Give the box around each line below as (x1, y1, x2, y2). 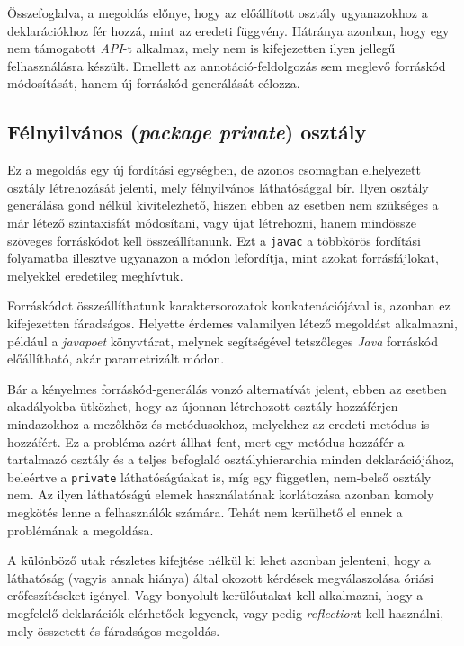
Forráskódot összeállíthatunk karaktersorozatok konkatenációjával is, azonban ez (7, 296, 451, 315)
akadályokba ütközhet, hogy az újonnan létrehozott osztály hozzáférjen (7, 397, 398, 416)
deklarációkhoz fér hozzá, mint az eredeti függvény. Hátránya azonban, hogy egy (7, 21, 450, 40)
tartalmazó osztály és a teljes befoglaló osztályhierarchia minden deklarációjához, (7, 450, 455, 469)
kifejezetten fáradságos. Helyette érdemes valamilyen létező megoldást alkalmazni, (7, 313, 458, 332)
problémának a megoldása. (7, 520, 154, 539)
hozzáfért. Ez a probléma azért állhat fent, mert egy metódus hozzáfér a (7, 432, 405, 451)
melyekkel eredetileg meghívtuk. (7, 265, 183, 284)
